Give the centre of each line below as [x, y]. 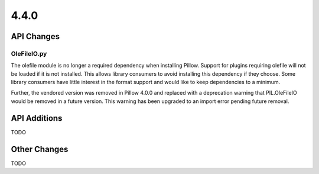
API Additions [37, 118]
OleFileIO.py [29, 53]
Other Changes [40, 149]
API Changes [35, 36]
